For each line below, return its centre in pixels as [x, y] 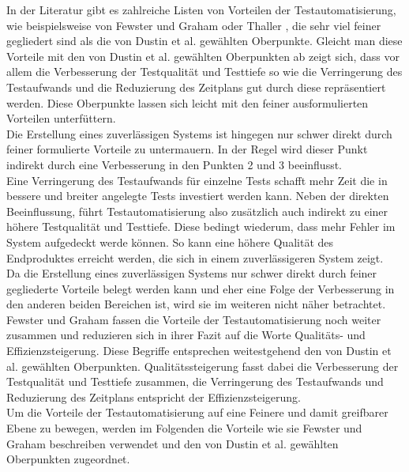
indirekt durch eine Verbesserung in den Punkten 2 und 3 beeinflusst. [174, 164]
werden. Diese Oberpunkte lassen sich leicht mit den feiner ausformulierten [188, 102]
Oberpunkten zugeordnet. [68, 459]
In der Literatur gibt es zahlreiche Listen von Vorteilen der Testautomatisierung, [201, 9]
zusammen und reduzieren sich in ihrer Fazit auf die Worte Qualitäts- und [186, 335]
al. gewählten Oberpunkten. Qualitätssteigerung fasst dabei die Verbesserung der [203, 366]
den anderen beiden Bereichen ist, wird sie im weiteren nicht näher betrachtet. [196, 304]
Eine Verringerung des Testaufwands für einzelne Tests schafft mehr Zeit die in [197, 180]
